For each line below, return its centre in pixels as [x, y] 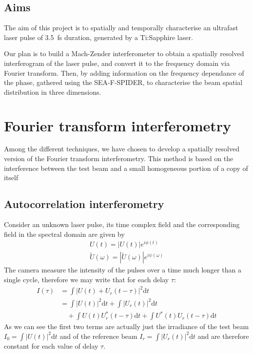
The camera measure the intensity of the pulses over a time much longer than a [123, 270]
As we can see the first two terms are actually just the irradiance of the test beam [126, 326]
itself [11, 177]
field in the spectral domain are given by [64, 234]
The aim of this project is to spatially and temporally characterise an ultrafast [121, 28]
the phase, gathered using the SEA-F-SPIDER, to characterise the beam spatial [123, 82]
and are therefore [223, 336]
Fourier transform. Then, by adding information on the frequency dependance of [124, 73]
